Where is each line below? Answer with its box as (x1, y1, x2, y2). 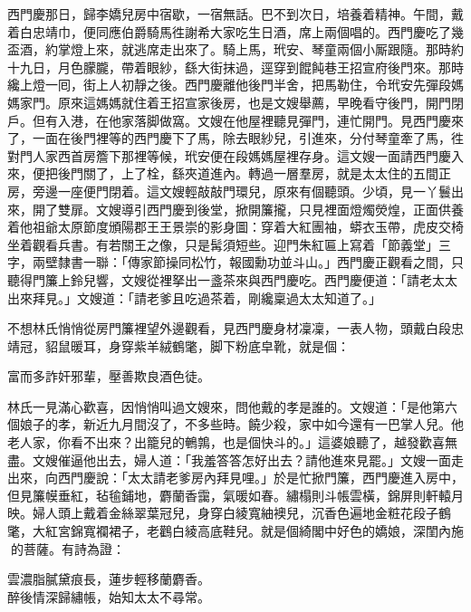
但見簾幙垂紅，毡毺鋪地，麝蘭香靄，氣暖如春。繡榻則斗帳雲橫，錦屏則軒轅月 (7, 485, 464, 504)
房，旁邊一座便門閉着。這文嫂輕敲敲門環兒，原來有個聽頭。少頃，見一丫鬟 (7, 181, 451, 200)
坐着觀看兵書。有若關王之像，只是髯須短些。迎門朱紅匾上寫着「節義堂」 (7, 234, 438, 253)
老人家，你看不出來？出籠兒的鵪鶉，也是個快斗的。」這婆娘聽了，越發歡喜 (7, 433, 445, 452)
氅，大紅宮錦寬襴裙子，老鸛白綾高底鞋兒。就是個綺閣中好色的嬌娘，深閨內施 (7, 521, 464, 540)
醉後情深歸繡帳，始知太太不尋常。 (7, 587, 210, 606)
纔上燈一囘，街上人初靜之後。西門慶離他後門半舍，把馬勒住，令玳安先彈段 (7, 75, 451, 94)
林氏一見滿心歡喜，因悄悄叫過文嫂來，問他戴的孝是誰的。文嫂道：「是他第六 (7, 397, 457, 416)
